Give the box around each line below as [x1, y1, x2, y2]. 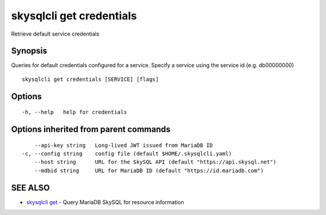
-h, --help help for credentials [22, 109, 127, 116]
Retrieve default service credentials [11, 30, 100, 37]
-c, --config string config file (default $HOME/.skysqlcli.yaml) [22, 150, 232, 157]
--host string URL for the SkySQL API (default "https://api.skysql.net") [34, 159, 277, 165]
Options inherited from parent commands [11, 124, 171, 135]
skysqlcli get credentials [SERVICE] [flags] [22, 75, 159, 83]
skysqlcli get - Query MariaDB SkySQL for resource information [26, 198, 184, 205]
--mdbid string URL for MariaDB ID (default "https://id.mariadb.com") [34, 167, 264, 174]
